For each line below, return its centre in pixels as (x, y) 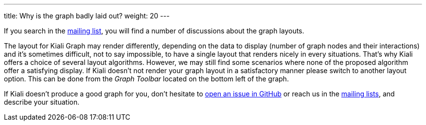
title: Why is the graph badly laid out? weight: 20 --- (87, 16)
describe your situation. (42, 102)
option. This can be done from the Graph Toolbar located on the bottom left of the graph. (146, 79)
